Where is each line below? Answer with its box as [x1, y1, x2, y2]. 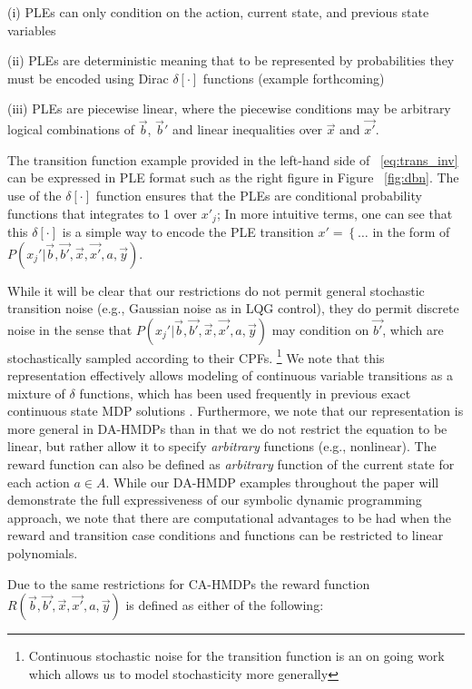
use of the [7, 185, 62, 204]
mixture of [7, 383, 65, 402]
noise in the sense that [7, 320, 133, 339]
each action [7, 472, 70, 491]
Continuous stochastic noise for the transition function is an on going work [28, 646, 445, 665]
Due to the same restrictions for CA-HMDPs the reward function [7, 574, 370, 593]
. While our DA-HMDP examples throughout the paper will [105, 472, 439, 491]
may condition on [271, 320, 369, 339]
